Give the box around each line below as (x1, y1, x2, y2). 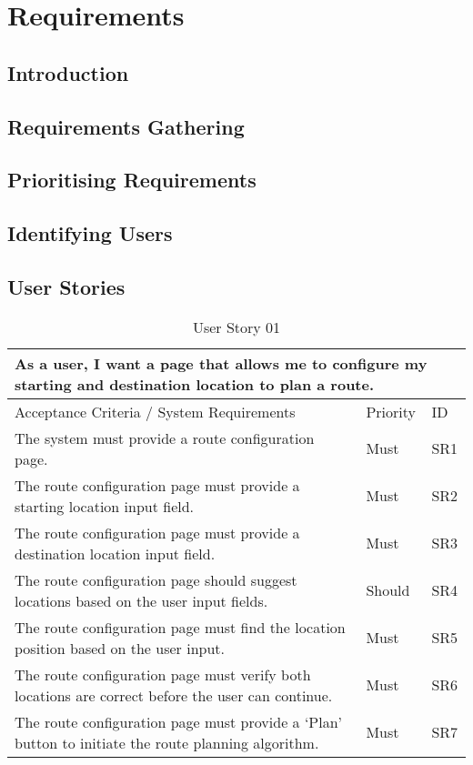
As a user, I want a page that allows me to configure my (15, 352, 428, 374)
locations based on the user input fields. (15, 589, 268, 611)
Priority (366, 400, 416, 422)
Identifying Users (7, 219, 173, 247)
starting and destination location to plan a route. (15, 373, 375, 395)
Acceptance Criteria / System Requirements (15, 400, 296, 422)
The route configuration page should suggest (15, 569, 297, 590)
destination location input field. (15, 542, 216, 564)
